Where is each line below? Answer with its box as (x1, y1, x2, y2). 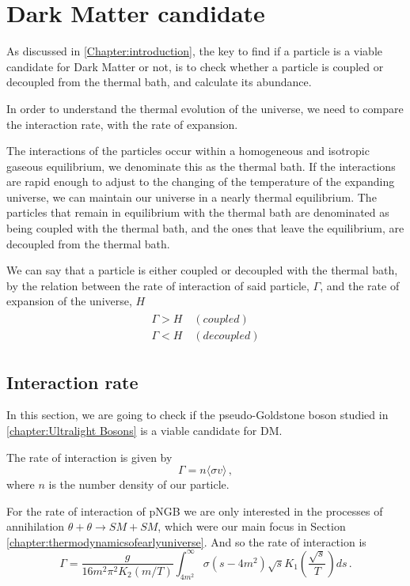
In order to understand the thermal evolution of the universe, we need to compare (6, 100, 404, 116)
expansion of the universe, (6, 293, 132, 309)
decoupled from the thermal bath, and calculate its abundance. (6, 74, 312, 90)
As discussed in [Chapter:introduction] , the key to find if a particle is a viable (6, 43, 382, 59)
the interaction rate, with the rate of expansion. (6, 115, 238, 132)
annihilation (6, 518, 65, 535)
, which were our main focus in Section (158, 518, 346, 535)
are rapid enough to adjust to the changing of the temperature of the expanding (6, 173, 395, 190)
